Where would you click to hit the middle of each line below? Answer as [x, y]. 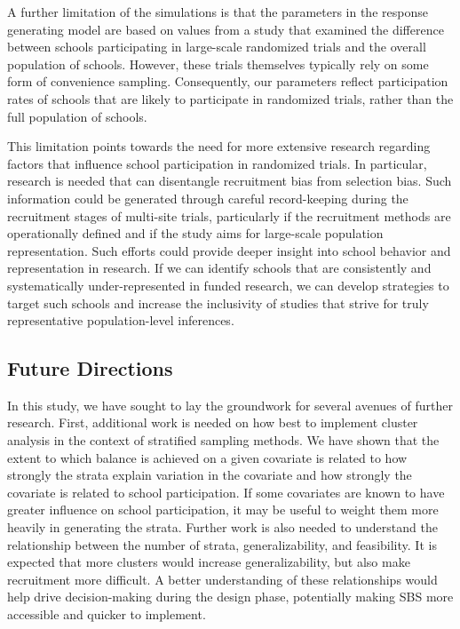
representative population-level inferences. [121, 320]
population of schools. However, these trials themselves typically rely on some [218, 64]
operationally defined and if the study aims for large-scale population [195, 233]
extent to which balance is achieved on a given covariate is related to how [207, 457]
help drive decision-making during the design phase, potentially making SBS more [230, 597]
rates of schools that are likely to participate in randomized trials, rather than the [230, 98]
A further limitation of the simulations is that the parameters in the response [218, 12]
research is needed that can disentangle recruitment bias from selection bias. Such [230, 181]
